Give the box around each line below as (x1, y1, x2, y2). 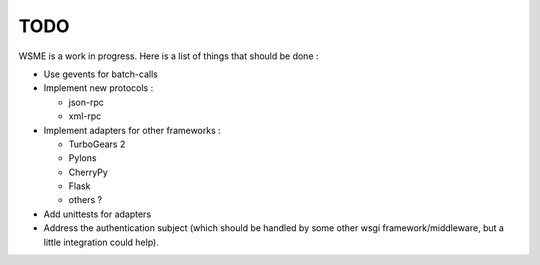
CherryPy (68, 166, 109, 178)
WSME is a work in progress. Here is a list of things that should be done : (18, 50, 319, 62)
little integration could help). (43, 236, 159, 248)
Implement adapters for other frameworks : (43, 124, 222, 136)
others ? (68, 194, 103, 206)
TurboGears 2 (68, 138, 126, 150)
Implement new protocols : (43, 82, 154, 94)
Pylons (68, 152, 97, 164)
